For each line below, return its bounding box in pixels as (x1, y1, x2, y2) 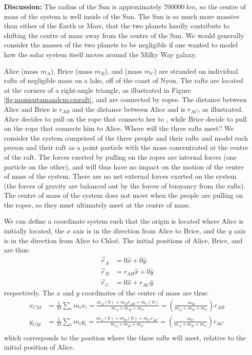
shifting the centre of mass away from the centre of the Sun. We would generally (4, 30, 244, 40)
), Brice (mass (50, 65, 93, 76)
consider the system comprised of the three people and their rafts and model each (4, 132, 248, 143)
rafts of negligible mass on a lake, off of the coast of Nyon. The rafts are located (4, 75, 243, 85)
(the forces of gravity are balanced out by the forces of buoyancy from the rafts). (4, 180, 246, 190)
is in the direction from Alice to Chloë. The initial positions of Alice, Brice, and (4, 235, 243, 245)
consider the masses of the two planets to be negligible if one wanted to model (4, 40, 238, 50)
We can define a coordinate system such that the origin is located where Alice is (4, 216, 244, 226)
